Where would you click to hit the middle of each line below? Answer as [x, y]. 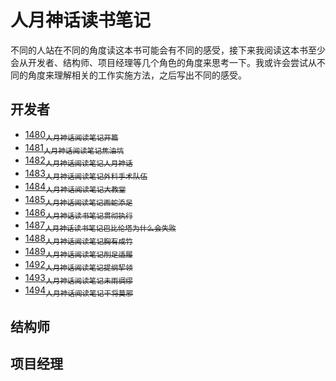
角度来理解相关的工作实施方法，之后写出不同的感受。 [137, 75]
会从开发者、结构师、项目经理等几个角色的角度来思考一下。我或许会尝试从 [163, 62]
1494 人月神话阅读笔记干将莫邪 [79, 291]
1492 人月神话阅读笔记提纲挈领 [78, 265]
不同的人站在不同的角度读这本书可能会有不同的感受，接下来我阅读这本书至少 [168, 50]
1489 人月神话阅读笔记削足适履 [78, 252]
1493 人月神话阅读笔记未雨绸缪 [78, 278]
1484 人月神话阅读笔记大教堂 [75, 187]
